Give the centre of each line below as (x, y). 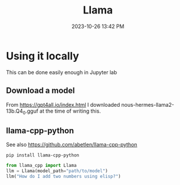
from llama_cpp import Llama (41, 166)
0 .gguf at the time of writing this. (62, 111)
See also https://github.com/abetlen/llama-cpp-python (72, 145)
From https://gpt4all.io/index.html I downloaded (63, 104)
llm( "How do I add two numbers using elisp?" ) (63, 176)
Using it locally (43, 56)
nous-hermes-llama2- (148, 104)
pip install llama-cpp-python (43, 155)
